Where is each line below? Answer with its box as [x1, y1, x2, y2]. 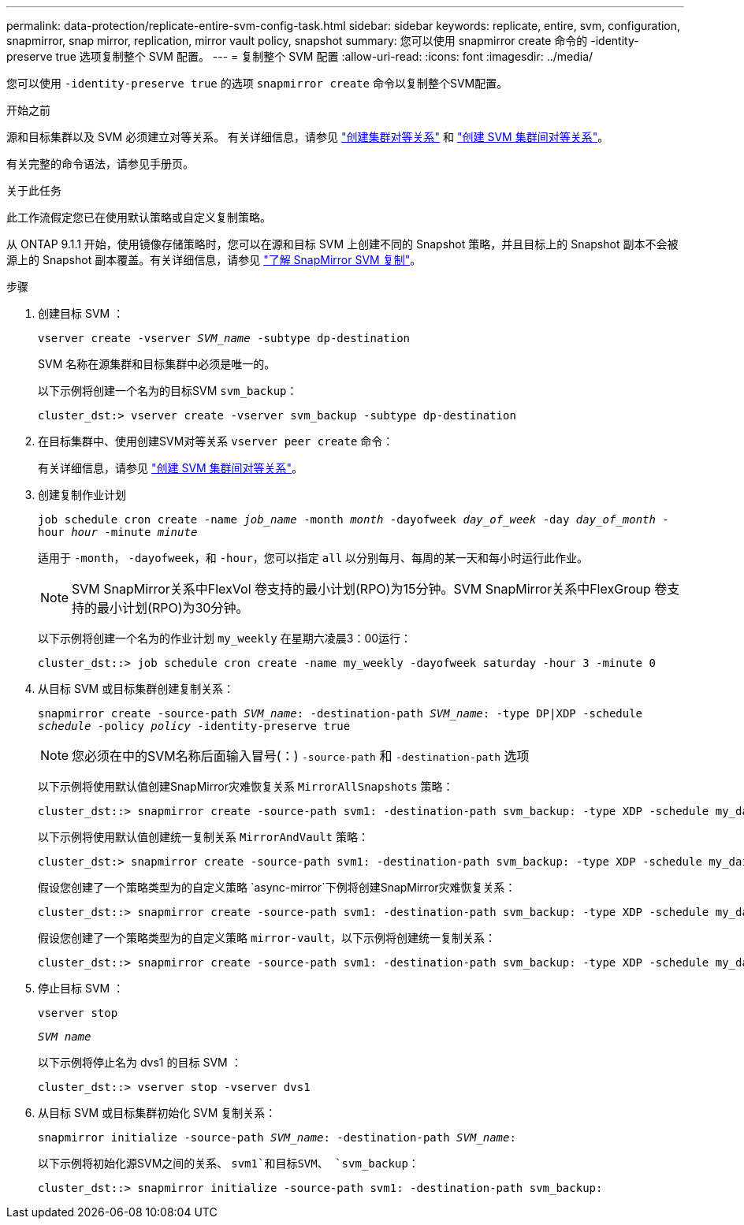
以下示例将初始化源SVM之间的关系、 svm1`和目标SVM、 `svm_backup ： [38, 1156, 419, 1170]
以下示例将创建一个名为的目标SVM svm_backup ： [38, 384, 298, 397]
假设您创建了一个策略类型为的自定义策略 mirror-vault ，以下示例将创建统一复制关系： [38, 931, 497, 944]
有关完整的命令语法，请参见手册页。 [6, 157, 194, 170]
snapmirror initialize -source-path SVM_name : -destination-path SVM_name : [38, 1131, 516, 1144]
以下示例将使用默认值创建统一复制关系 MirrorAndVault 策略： [38, 830, 369, 843]
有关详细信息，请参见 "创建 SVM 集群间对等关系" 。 [38, 461, 303, 475]
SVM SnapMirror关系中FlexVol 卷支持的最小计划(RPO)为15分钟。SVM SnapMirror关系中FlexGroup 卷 [72, 581, 668, 597]
